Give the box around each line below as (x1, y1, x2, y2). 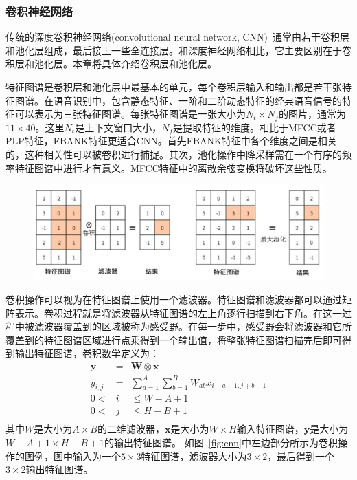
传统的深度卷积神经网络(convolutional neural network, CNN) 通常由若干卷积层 (5, 30, 349, 44)
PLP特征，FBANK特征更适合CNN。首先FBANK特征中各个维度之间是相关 (5, 133, 337, 148)
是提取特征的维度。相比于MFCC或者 (172, 120, 336, 134)
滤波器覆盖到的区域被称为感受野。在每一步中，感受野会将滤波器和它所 (34, 319, 352, 334)
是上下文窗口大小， (75, 120, 162, 134)
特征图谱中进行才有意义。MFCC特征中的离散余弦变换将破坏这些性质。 (14, 160, 332, 175)
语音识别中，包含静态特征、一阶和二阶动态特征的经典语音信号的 (53, 93, 342, 107)
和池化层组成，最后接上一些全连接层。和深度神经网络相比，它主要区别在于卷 (5, 43, 352, 57)
